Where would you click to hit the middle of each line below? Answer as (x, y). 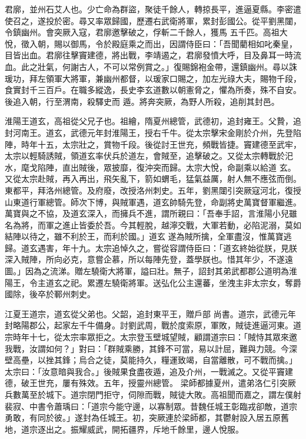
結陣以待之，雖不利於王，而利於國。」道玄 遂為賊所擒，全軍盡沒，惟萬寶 (144, 236)
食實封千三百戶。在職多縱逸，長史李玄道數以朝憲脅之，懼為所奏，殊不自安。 (153, 90)
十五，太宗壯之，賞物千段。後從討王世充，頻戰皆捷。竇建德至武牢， (169, 144)
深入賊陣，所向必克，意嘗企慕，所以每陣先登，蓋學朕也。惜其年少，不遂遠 (149, 259)
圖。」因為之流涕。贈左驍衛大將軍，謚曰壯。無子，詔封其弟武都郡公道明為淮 (151, 271)
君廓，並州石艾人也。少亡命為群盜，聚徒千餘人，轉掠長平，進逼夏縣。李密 (149, 9)
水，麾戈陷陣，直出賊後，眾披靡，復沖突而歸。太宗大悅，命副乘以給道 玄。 (150, 167)
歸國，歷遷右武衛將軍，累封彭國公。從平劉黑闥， (206, 20)
